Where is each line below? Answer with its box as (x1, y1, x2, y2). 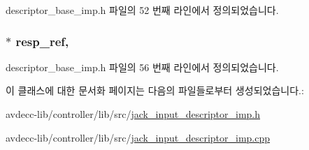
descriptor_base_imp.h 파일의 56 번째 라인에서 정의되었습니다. (6, 59, 279, 74)
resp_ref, (15, 32, 69, 50)
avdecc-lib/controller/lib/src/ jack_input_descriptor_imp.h (6, 107, 261, 121)
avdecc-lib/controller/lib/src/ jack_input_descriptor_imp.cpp (6, 130, 271, 144)
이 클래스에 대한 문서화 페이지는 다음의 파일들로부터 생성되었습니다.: (6, 83, 304, 98)
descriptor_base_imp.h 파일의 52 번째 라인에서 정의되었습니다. (6, 3, 279, 17)
